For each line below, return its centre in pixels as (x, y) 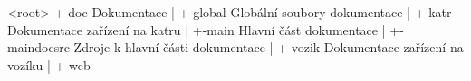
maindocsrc (38, 47)
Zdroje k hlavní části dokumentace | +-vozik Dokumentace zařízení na (269, 47)
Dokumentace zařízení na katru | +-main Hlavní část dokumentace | (197, 29)
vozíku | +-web (49, 64)
